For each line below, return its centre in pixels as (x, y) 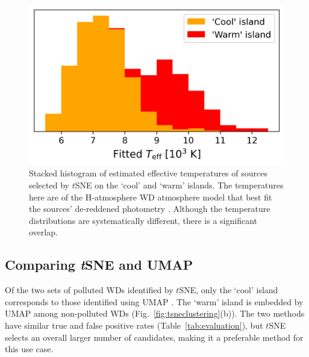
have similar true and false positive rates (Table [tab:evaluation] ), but (134, 325)
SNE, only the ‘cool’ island (229, 290)
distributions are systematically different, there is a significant (143, 220)
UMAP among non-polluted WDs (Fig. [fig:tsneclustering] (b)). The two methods (155, 313)
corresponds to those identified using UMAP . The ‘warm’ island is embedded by (154, 301)
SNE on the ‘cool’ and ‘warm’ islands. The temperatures (179, 185)
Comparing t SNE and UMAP (99, 265)
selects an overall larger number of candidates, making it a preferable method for (154, 337)
